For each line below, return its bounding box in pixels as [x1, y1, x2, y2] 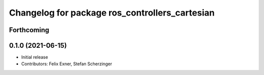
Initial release [21, 54, 48, 60]
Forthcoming [9, 26, 49, 34]
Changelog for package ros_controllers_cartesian [9, 7, 215, 18]
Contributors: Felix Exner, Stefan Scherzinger [21, 61, 112, 67]
